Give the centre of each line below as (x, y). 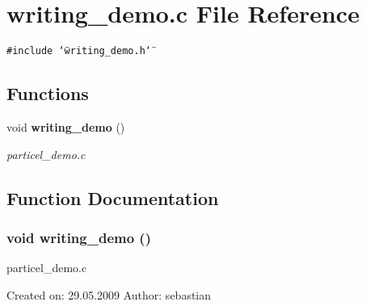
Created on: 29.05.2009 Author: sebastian (109, 294)
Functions (48, 93)
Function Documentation (113, 197)
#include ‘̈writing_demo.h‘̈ (79, 51)
